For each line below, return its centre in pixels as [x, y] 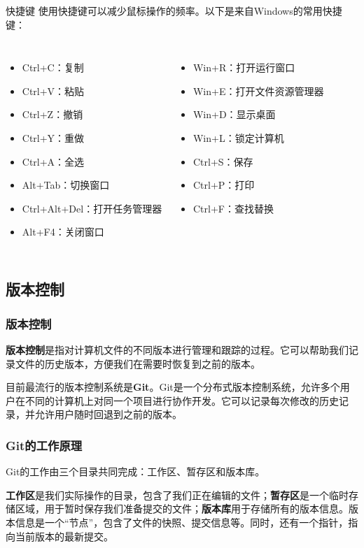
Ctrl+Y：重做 [53, 137]
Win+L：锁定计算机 [238, 137]
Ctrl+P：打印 [224, 185]
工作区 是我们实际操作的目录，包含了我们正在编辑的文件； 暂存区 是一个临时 [177, 495]
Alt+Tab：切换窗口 [66, 185]
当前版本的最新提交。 [64, 536]
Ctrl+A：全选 [53, 161]
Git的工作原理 [44, 445]
